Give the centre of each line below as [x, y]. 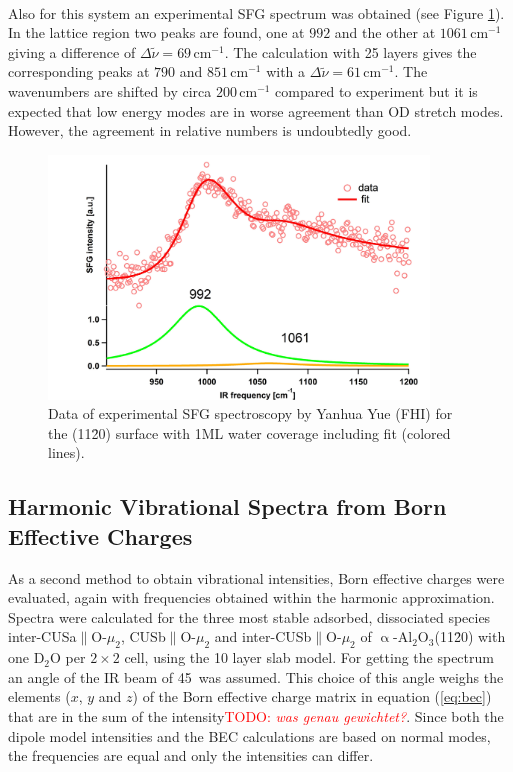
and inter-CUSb [263, 636]
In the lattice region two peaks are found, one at [156, 32]
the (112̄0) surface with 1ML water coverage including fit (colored [249, 432]
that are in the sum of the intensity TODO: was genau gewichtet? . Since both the [256, 715]
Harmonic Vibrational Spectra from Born [227, 506]
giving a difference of [72, 51]
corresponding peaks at [79, 71]
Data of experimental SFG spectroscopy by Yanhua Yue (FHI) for [250, 413]
